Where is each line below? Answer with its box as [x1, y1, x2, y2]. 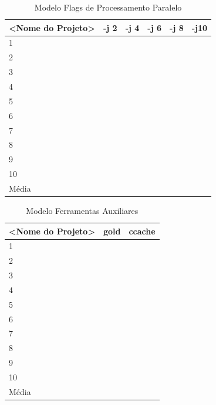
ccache [129, 224, 156, 237]
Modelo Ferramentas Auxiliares [26, 204, 139, 216]
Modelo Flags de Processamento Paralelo [34, 1, 182, 13]
